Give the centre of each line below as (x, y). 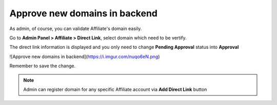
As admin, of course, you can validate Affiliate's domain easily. (76, 29)
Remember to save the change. (43, 66)
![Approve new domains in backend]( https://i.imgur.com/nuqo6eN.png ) (85, 57)
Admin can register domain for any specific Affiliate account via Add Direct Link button (115, 89)
